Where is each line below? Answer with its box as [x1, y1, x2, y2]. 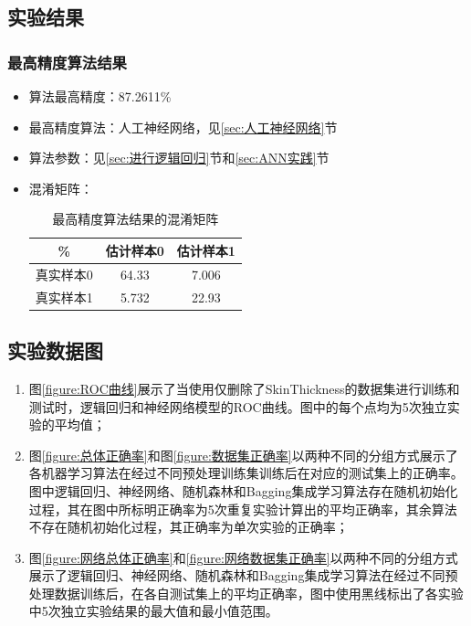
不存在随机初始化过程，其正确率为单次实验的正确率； [28, 517, 349, 536]
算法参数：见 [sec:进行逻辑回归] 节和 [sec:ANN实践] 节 [28, 148, 330, 167]
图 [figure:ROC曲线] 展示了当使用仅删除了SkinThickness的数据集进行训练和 [28, 378, 460, 398]
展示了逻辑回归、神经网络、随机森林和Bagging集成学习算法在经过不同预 [28, 566, 458, 585]
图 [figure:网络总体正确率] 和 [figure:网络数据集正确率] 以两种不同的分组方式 [28, 547, 458, 567]
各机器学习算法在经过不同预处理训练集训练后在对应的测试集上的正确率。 [28, 463, 464, 483]
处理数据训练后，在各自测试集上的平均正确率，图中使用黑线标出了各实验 [28, 583, 464, 602]
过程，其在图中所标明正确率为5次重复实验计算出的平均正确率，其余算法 [28, 499, 457, 518]
